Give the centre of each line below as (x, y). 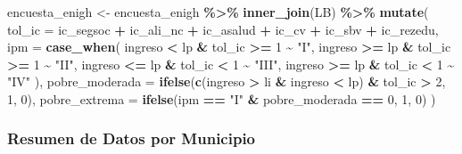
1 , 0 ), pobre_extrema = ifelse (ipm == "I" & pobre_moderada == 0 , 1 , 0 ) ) (222, 98)
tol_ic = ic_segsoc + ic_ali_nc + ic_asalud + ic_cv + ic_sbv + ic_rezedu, (223, 29)
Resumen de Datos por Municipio (132, 138)
